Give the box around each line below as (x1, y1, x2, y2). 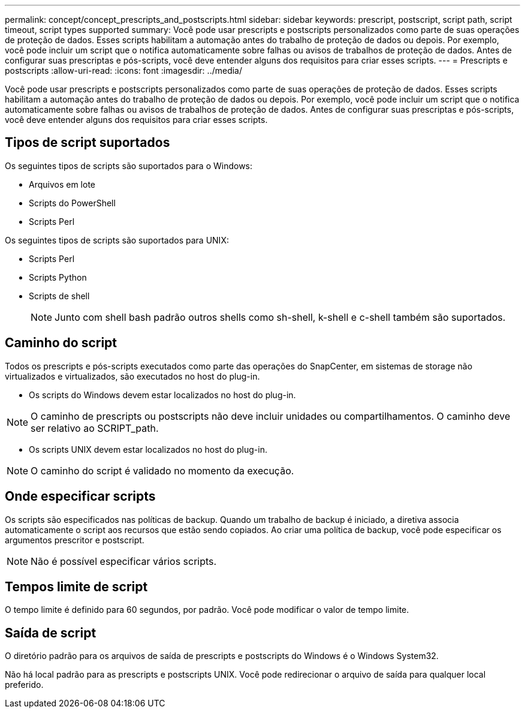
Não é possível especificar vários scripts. (31, 555, 217, 567)
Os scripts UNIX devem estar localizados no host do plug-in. (29, 444, 267, 455)
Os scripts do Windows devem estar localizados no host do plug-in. (29, 389, 296, 400)
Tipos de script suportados (5, 135, 170, 151)
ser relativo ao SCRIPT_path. (31, 422, 159, 434)
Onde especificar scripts (5, 489, 156, 504)
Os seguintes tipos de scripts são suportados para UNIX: (5, 234, 229, 245)
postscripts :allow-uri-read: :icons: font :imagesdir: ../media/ (5, 65, 242, 76)
